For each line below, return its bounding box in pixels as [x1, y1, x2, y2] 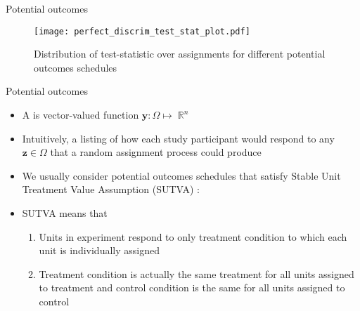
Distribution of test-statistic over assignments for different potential [34, 46, 326, 61]
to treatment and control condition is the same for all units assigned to [39, 280, 345, 295]
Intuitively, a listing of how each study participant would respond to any [22, 131, 335, 145]
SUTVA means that [22, 206, 108, 220]
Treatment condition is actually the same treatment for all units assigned [39, 266, 354, 281]
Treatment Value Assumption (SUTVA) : [22, 182, 200, 197]
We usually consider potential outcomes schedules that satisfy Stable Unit [22, 168, 341, 183]
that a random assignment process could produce [50, 145, 262, 159]
